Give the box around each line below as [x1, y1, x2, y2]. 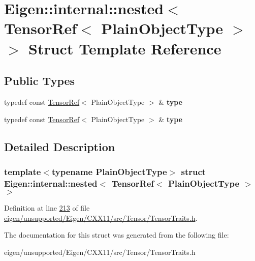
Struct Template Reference [28, 38, 221, 59]
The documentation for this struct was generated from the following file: [4, 229, 229, 240]
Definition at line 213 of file [4, 202, 90, 213]
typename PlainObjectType [51, 165, 167, 178]
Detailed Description [4, 138, 115, 154]
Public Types [4, 73, 75, 89]
